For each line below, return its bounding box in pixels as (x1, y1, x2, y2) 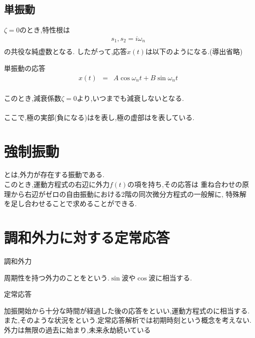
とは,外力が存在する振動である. (4, 169, 105, 180)
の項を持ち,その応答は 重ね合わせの (127, 179, 242, 189)
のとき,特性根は (19, 25, 70, 35)
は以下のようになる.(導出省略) (145, 46, 243, 57)
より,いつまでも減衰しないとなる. (76, 92, 184, 103)
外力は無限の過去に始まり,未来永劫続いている (4, 324, 151, 335)
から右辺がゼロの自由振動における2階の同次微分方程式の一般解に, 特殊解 (10, 188, 247, 199)
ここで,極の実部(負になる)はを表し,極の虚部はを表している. (4, 112, 195, 122)
